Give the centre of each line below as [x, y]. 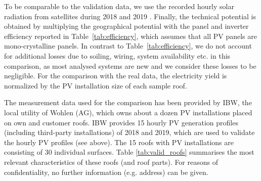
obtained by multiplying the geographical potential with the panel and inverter [126, 26]
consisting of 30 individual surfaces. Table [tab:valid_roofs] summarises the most [129, 152]
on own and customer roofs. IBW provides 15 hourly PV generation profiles [121, 122]
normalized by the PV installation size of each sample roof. [96, 85]
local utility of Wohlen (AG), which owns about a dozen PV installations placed [128, 112]
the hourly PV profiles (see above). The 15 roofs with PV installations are [119, 142]
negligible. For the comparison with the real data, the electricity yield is [116, 76]
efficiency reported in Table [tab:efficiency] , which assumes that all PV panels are [130, 36]
